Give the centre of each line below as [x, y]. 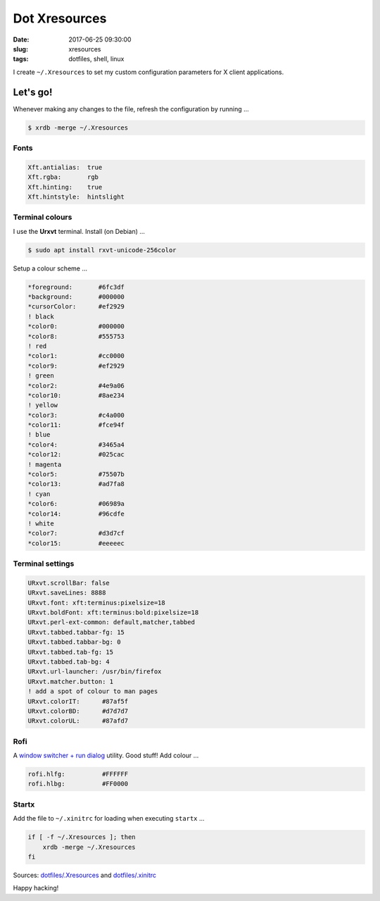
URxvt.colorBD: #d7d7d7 [78, 711]
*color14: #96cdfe [76, 514]
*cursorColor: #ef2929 [76, 307]
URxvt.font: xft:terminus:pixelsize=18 [96, 603]
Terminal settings [44, 564]
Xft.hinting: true [65, 187]
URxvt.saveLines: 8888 [67, 593]
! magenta [45, 464]
